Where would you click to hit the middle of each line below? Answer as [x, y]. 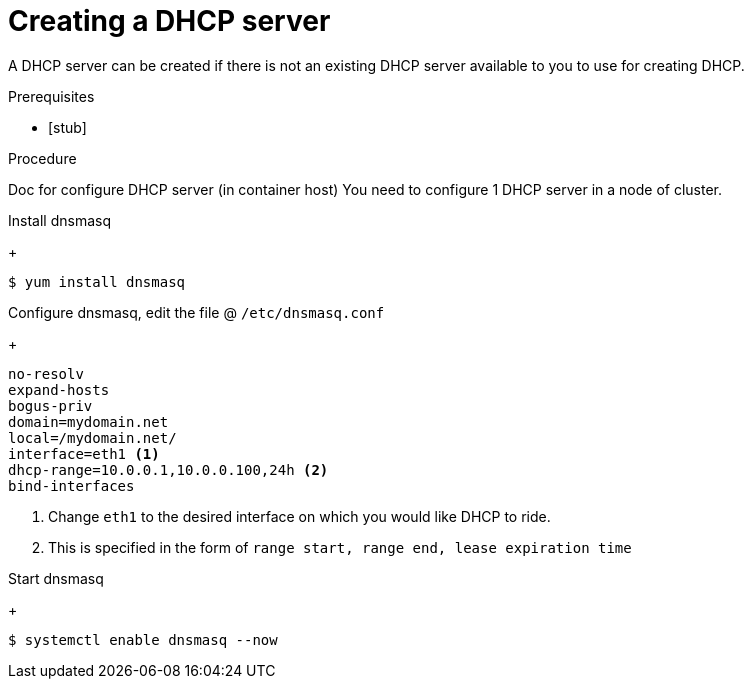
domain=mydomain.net [88, 421]
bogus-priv [50, 405]
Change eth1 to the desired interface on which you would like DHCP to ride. [299, 516]
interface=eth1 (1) [84, 453]
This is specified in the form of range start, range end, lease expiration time [340, 547]
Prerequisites [51, 96]
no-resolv [46, 373]
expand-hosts [59, 389]
